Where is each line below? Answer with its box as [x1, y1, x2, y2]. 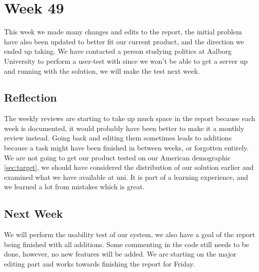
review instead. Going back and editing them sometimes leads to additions [4, 133, 232, 143]
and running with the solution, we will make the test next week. [4, 65, 200, 76]
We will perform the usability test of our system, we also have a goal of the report [4, 229, 255, 240]
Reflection [4, 90, 57, 105]
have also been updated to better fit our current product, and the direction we [4, 36, 244, 46]
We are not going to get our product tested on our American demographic [4, 152, 231, 162]
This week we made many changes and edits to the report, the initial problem [4, 26, 242, 37]
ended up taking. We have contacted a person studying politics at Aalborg [4, 46, 232, 56]
